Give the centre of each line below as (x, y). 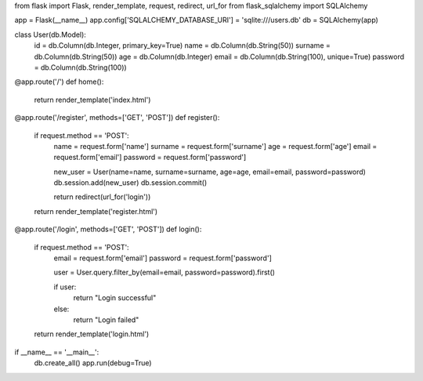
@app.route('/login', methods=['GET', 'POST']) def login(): (108, 229)
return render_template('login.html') (92, 334)
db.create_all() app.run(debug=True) (93, 363)
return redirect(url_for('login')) (102, 197)
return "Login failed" (106, 319)
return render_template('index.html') (92, 100)
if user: (65, 287)
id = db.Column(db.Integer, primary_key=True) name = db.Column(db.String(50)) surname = (182, 45)
